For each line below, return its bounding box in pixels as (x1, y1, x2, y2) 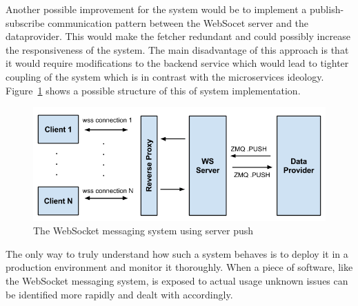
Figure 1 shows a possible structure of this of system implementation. (6, 83, 301, 97)
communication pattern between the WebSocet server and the (48, 15, 309, 30)
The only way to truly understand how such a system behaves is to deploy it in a (6, 246, 348, 261)
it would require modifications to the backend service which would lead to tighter (6, 56, 349, 70)
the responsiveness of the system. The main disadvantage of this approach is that (6, 42, 349, 57)
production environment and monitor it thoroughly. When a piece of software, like (6, 260, 353, 274)
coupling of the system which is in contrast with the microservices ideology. (6, 69, 324, 83)
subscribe (6, 15, 45, 30)
